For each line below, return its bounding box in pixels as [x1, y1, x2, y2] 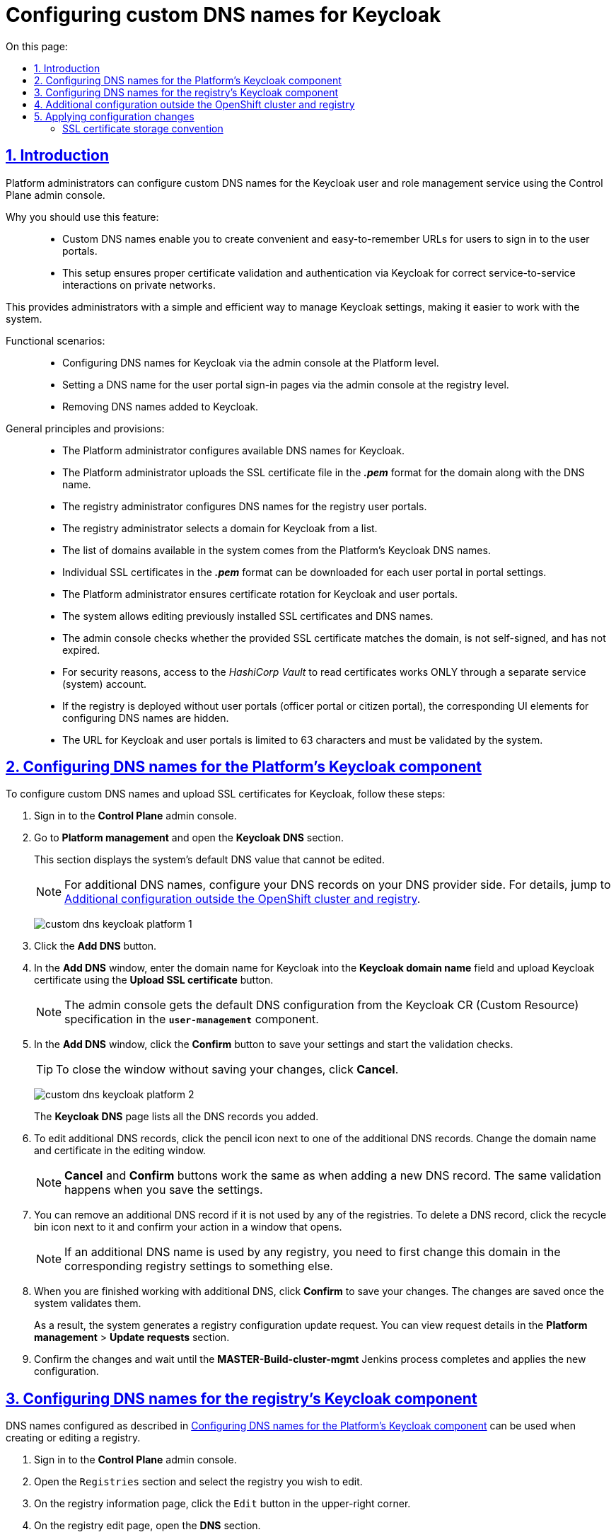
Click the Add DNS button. [34, 940, 157, 952]
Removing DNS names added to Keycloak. [62, 400, 259, 413]
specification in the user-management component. [64, 1012, 319, 1027]
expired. [62, 643, 100, 656]
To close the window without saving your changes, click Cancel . [56, 1062, 399, 1077]
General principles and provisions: [6, 422, 165, 434]
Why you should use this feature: [6, 210, 159, 223]
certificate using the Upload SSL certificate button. [34, 974, 274, 986]
